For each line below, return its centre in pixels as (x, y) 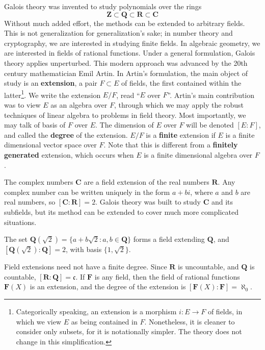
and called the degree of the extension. (66, 134)
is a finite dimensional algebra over (198, 154)
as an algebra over (79, 105)
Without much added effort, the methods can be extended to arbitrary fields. (125, 23)
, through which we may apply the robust (179, 105)
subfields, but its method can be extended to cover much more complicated (121, 211)
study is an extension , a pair (51, 83)
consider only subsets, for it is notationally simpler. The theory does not (129, 331)
